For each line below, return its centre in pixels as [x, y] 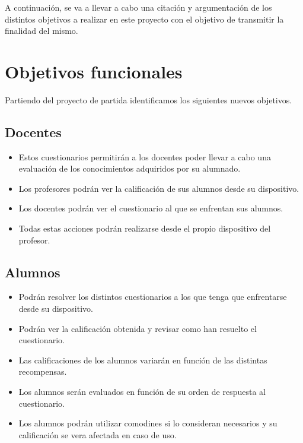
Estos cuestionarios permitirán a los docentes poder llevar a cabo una [145, 156]
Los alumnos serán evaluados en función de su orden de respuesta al [142, 392]
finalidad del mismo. [42, 31]
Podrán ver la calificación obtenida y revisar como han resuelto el [138, 328]
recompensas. [43, 371]
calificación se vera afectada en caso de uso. [98, 434]
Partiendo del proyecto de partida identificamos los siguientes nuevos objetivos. [149, 99]
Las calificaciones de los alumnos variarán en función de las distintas [143, 360]
